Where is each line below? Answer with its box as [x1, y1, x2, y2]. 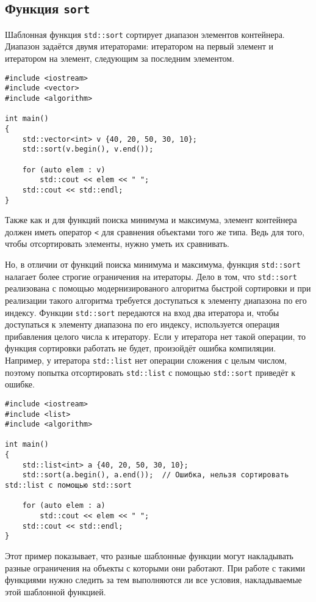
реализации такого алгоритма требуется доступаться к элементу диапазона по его [5, 293, 307, 306]
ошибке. [5, 378, 35, 391]
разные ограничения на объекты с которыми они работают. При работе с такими [5, 561, 306, 574]
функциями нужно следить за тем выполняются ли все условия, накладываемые [5, 573, 302, 586]
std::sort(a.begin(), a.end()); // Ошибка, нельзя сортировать [22, 471, 289, 480]
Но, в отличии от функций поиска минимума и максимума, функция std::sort [5, 258, 301, 270]
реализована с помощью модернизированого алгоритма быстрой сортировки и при [5, 282, 311, 295]
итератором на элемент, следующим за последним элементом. [5, 52, 235, 65]
